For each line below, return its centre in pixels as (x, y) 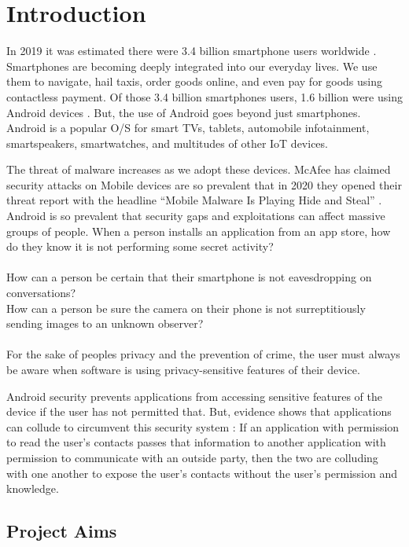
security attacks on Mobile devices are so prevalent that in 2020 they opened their (204, 184)
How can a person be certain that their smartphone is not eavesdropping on (189, 277)
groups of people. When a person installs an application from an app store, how (199, 231)
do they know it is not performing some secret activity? (140, 246)
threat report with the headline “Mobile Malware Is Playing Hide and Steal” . (194, 200)
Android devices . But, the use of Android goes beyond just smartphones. (184, 112)
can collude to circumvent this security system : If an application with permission (203, 426)
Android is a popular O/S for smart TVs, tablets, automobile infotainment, (188, 128)
